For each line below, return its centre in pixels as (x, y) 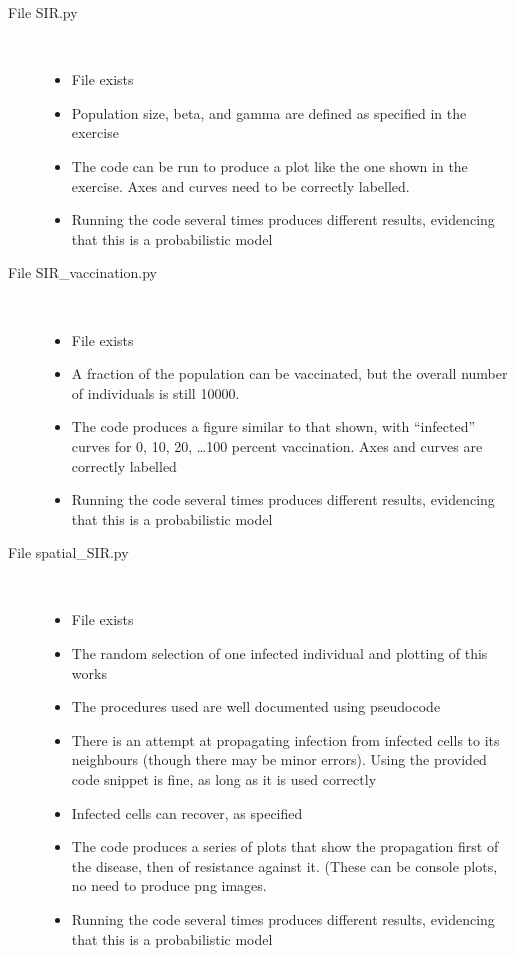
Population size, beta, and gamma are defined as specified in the (269, 112)
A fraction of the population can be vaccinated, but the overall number (289, 373)
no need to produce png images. (169, 885)
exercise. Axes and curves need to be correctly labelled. (240, 185)
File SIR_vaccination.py (82, 272)
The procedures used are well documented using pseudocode (256, 706)
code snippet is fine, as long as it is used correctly (224, 779)
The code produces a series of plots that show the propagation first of (285, 846)
